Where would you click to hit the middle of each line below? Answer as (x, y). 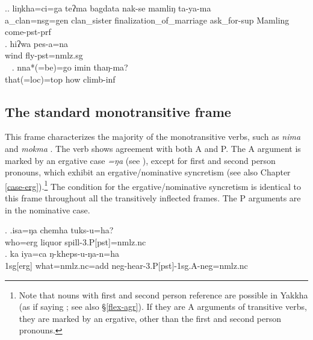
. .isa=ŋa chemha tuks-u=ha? (59, 230)
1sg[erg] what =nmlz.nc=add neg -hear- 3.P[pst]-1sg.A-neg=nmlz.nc (126, 265)
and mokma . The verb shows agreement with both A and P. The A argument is (153, 148)
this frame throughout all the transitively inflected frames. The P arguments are (153, 197)
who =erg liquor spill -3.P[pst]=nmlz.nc (76, 241)
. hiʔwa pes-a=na (37, 43)
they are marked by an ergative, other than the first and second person (150, 318)
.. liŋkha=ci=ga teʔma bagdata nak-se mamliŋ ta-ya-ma (108, 8)
